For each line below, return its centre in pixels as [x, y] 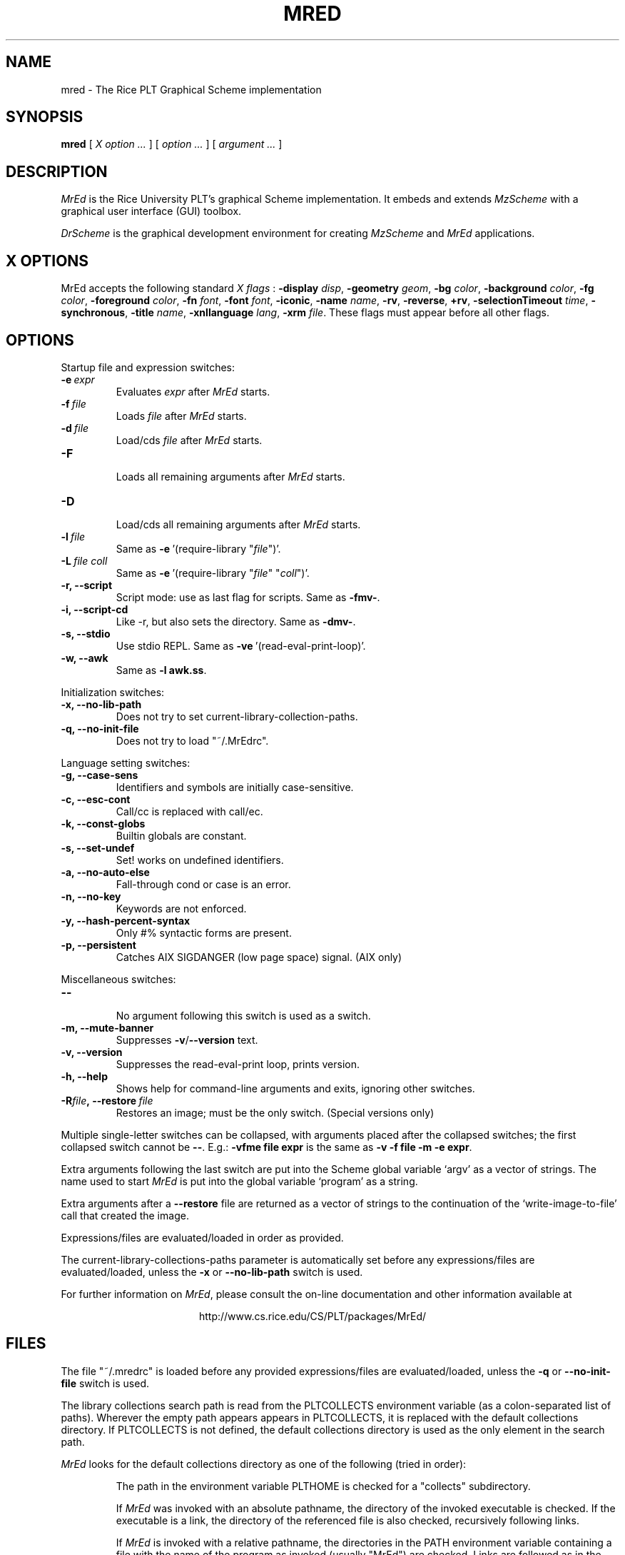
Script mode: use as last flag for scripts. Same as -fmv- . [248, 597]
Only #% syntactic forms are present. [204, 932]
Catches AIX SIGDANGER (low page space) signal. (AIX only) [259, 957]
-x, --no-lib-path [101, 704]
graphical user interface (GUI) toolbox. [151, 211]
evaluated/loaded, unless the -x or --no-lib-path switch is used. [212, 1272]
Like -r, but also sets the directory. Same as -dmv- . [236, 621]
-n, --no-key [91, 896]
